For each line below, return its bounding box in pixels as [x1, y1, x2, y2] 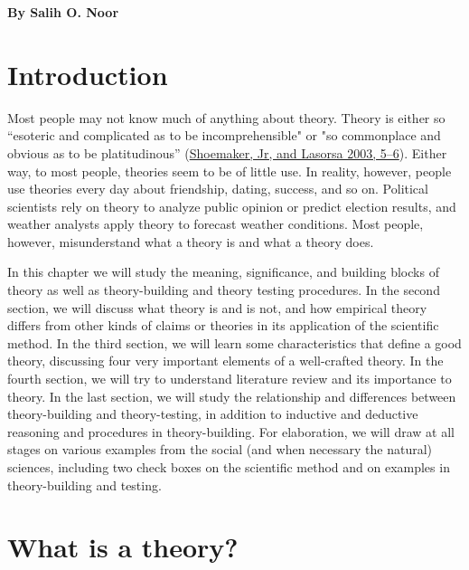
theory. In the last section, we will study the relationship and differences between [7, 386, 456, 405]
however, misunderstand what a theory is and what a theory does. [7, 232, 374, 251]
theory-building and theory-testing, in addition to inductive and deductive [7, 404, 418, 423]
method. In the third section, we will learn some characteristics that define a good [7, 333, 462, 352]
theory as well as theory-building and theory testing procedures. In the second [7, 280, 440, 299]
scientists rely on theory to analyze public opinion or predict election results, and [7, 196, 456, 215]
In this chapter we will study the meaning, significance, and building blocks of [7, 262, 439, 281]
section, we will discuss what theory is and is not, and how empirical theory [7, 298, 427, 317]
